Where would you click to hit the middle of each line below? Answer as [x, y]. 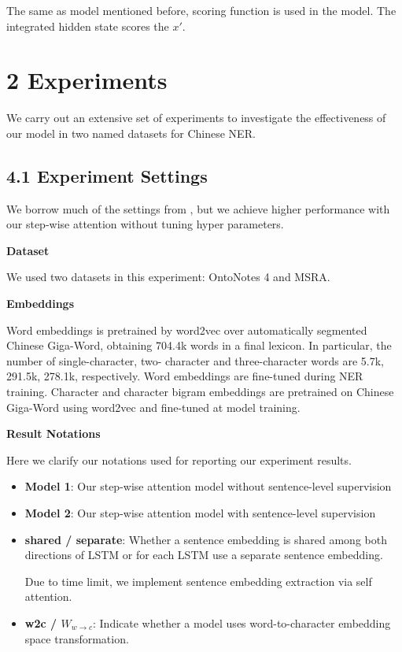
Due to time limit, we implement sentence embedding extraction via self [198, 581]
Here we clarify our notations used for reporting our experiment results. [179, 459]
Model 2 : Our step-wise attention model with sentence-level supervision [200, 513]
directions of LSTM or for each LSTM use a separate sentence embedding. [204, 555]
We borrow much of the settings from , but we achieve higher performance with [198, 208]
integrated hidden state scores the [88, 26]
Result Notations [53, 433]
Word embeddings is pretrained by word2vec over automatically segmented [187, 330]
